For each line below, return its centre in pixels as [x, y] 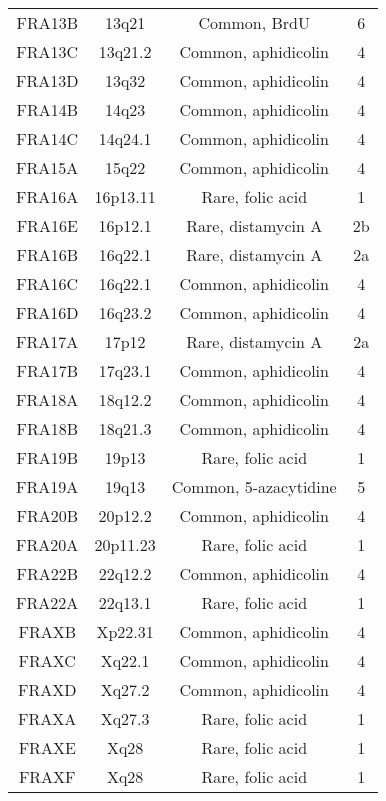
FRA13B [47, 22]
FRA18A [47, 399]
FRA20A [47, 544]
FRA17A [47, 341]
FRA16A [47, 196]
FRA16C [47, 283]
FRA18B [47, 428]
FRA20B [47, 515]
